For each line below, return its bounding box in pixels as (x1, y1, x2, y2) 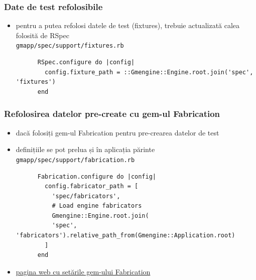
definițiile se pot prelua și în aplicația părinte (16, 144, 155, 155)
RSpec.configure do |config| (37, 59, 135, 66)
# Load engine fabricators (52, 202, 142, 210)
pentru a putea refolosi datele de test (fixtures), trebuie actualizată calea (16, 20, 240, 31)
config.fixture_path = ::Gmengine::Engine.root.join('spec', (45, 68, 253, 76)
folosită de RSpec (16, 30, 69, 40)
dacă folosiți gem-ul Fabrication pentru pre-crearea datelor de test (16, 127, 219, 137)
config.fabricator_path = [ (45, 183, 139, 190)
